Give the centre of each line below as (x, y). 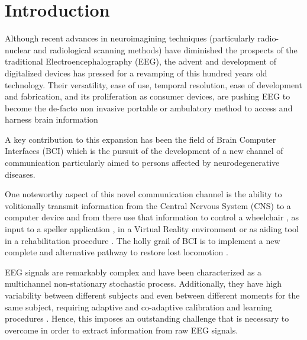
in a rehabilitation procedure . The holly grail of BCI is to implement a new (143, 240)
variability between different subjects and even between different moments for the (152, 295)
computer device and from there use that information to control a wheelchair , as (152, 217)
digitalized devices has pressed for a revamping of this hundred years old (136, 73)
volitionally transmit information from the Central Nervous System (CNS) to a (148, 205)
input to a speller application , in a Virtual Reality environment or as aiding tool (152, 229)
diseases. (20, 174)
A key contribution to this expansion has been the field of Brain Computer (140, 139)
